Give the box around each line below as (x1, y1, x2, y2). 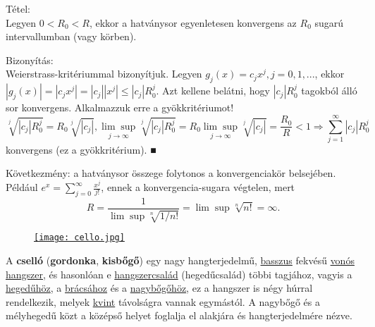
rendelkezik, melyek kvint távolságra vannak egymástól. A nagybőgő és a (6, 294, 320, 309)
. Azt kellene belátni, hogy (156, 83, 270, 98)
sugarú (314, 15, 344, 30)
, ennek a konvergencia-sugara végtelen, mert (101, 180, 295, 195)
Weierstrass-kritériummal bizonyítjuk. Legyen (6, 66, 202, 81)
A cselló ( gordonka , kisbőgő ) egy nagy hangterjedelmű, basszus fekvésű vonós (6, 253, 355, 268)
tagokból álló (301, 83, 357, 98)
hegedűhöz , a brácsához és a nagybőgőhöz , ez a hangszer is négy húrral (6, 280, 313, 295)
